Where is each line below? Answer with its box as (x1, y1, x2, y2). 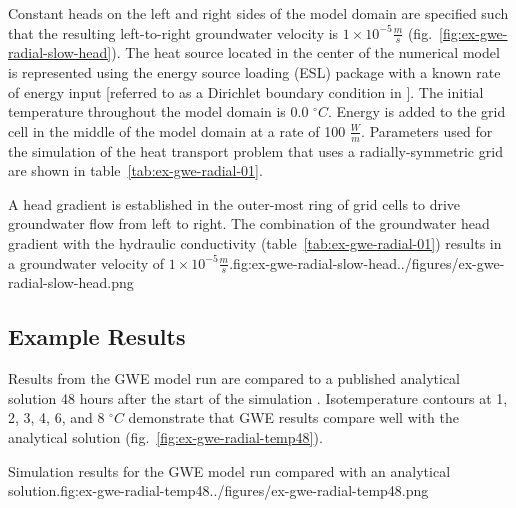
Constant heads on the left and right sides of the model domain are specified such (8, 3, 509, 23)
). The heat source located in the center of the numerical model (111, 42, 500, 63)
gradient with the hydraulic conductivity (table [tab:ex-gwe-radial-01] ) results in (8, 233, 502, 253)
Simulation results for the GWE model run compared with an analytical (8, 460, 451, 481)
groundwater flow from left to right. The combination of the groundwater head (8, 213, 490, 234)
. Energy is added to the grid (327, 101, 506, 122)
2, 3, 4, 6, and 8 (8, 407, 105, 428)
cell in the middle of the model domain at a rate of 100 (8, 120, 346, 141)
